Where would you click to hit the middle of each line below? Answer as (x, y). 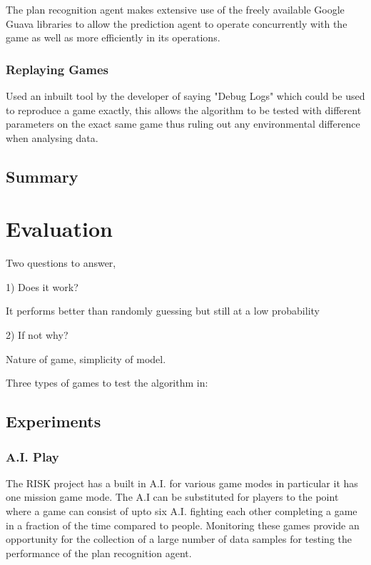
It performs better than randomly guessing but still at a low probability (163, 311)
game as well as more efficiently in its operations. (113, 37)
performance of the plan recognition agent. (99, 553)
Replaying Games (57, 69)
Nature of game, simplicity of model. (86, 358)
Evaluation (59, 229)
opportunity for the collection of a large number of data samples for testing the (179, 539)
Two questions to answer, (61, 263)
